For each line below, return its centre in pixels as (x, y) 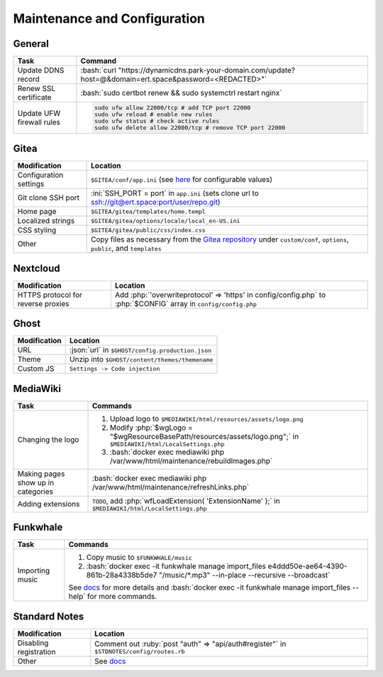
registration (37, 651)
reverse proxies (43, 303)
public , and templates (127, 249)
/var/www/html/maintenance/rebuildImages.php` (191, 460)
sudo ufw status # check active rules (157, 121)
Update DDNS (41, 70)
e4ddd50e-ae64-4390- (307, 566)
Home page (37, 212)
